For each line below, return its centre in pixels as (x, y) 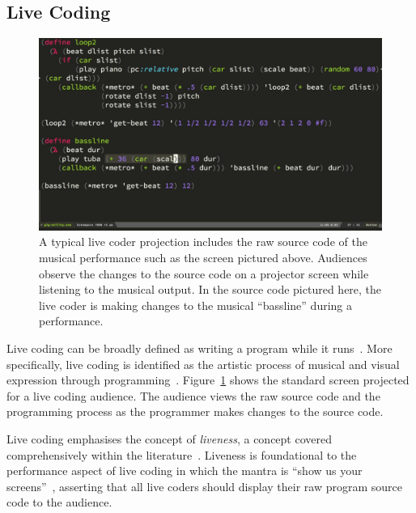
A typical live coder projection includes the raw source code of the (203, 242)
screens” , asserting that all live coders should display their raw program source (204, 486)
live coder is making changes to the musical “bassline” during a (195, 305)
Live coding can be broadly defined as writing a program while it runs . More (200, 348)
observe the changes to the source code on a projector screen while (204, 273)
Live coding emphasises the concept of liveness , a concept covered (170, 439)
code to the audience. (59, 502)
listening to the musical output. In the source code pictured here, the (210, 289)
